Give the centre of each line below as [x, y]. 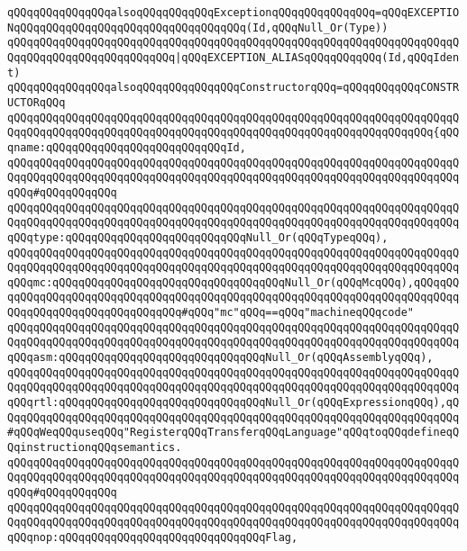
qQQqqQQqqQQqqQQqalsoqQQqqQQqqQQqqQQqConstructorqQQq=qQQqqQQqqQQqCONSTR [233, 88]
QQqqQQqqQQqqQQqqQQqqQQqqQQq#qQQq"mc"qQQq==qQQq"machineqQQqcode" [211, 313]
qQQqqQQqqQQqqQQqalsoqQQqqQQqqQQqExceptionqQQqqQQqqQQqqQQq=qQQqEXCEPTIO [233, 13]
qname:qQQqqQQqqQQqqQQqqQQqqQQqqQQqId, [127, 147]
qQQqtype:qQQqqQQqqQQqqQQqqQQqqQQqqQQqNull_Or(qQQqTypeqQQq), [198, 237]
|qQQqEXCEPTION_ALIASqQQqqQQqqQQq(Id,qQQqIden [317, 57]
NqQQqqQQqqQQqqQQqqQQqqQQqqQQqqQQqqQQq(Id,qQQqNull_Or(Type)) [198, 27]
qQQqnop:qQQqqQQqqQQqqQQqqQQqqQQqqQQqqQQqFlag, [153, 537]
